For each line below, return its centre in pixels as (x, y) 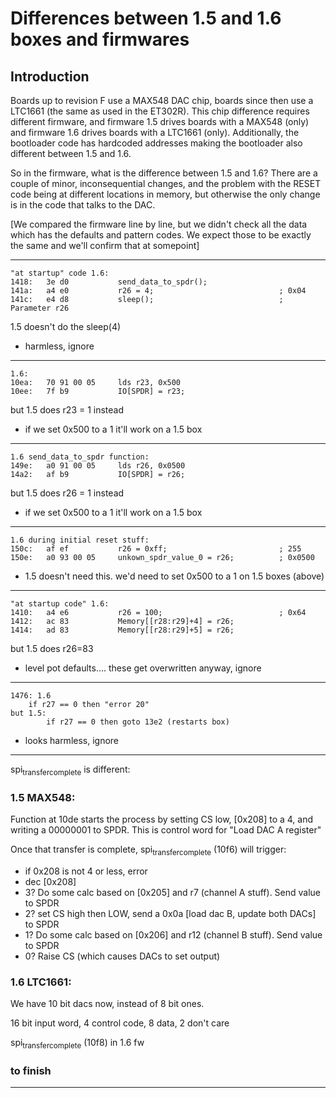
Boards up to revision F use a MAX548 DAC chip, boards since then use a (162, 100)
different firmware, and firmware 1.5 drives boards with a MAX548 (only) (160, 121)
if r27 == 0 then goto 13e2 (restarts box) (138, 722)
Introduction (50, 76)
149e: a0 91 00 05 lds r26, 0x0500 (98, 466)
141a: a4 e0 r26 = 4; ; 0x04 (158, 291)
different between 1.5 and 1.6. (71, 153)
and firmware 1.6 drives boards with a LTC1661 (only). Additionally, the (155, 132)
